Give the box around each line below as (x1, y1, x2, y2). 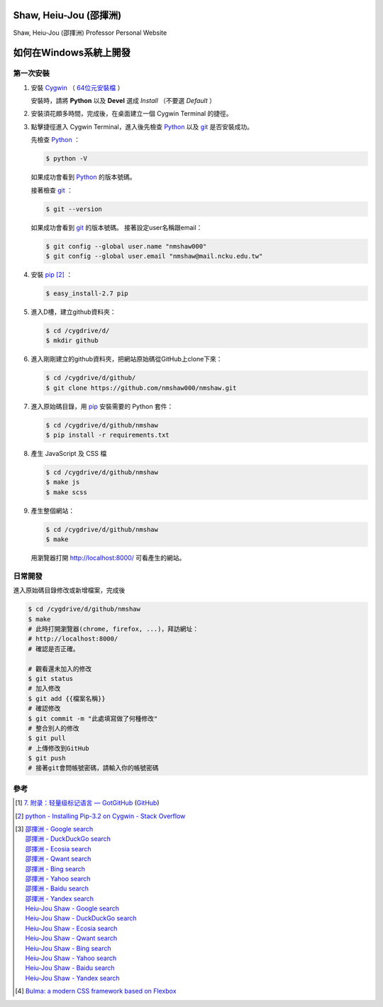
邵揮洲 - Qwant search (25, 854, 91, 863)
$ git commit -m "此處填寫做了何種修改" (28, 714, 158, 722)
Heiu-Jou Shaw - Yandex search (25, 974, 120, 982)
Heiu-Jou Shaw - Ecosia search (25, 924, 118, 932)
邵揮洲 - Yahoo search (25, 874, 91, 883)
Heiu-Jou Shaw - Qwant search (25, 934, 117, 942)
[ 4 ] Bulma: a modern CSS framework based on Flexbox (15, 987, 177, 996)
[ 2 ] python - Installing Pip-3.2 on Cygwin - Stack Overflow (15, 812, 186, 820)
